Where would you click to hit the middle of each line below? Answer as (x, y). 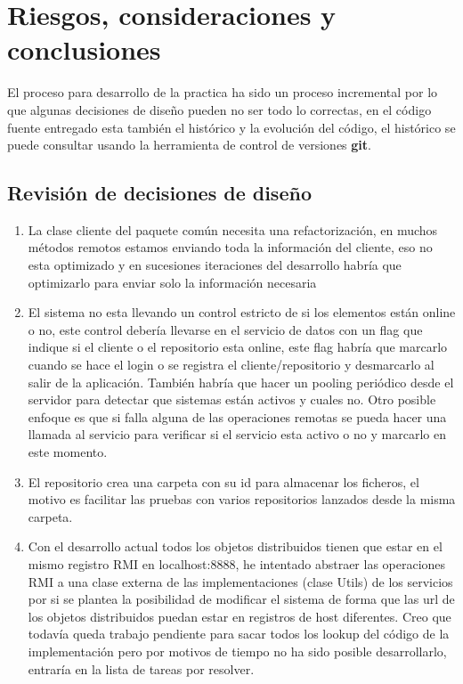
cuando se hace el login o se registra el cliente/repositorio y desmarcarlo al (231, 365)
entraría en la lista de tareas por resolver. (141, 668)
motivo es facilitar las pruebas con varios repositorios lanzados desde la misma (242, 499)
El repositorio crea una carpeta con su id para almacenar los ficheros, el (223, 481)
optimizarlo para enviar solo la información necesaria (172, 282)
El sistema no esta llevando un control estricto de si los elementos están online (242, 312)
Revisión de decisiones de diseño (159, 193)
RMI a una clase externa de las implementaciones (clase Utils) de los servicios (240, 581)
